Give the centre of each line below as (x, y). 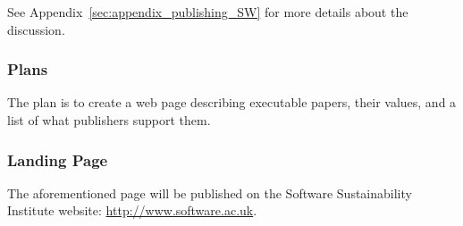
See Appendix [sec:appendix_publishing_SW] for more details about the (208, 12)
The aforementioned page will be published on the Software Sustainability (210, 193)
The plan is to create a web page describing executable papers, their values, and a (232, 102)
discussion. (36, 29)
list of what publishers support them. (109, 120)
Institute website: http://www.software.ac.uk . (132, 210)
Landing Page (58, 159)
